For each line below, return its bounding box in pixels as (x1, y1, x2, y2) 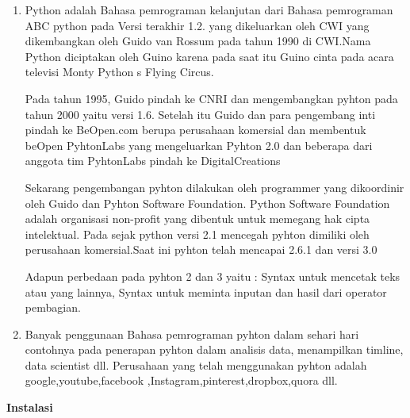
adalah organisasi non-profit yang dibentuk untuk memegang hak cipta (25, 210, 370, 227)
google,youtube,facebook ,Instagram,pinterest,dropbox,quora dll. (25, 372, 338, 389)
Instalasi (6, 399, 53, 416)
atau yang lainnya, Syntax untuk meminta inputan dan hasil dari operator (25, 283, 387, 300)
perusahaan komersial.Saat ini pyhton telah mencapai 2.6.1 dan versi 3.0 (25, 241, 377, 258)
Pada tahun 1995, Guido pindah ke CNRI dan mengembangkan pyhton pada (25, 90, 398, 106)
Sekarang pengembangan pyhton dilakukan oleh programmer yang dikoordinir (25, 178, 404, 195)
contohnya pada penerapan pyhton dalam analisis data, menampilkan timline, (25, 341, 404, 358)
